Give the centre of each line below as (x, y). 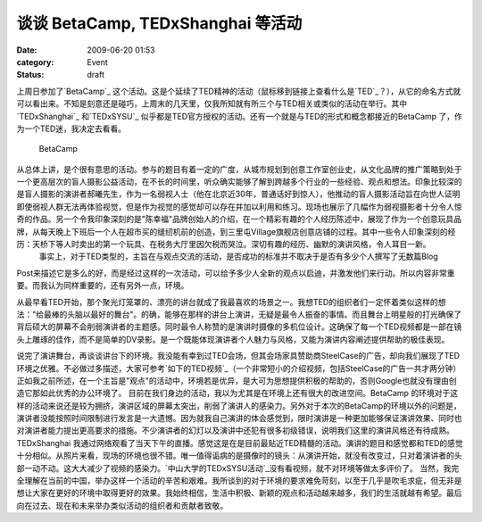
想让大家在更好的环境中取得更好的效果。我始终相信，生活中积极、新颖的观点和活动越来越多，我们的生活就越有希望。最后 (239, 493)
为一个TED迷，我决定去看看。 (71, 128)
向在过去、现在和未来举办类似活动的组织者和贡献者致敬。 (122, 505)
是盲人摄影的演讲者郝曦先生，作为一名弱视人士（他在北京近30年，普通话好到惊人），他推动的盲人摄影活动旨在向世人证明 (238, 194)
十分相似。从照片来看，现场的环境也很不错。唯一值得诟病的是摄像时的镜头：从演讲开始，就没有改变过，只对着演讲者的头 (239, 456)
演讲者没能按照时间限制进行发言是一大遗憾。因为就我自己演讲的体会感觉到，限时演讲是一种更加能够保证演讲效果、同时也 (239, 418)
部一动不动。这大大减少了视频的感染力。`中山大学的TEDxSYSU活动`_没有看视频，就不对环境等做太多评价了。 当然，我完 (238, 468)
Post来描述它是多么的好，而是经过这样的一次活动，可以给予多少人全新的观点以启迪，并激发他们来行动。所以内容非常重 (236, 273)
